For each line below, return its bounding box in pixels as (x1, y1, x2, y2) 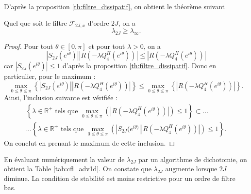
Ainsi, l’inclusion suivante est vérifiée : (4, 92, 118, 103)
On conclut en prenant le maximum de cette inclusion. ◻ (4, 137, 175, 148)
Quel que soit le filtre (4, 17, 67, 28)
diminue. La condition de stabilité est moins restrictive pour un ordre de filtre (4, 173, 235, 183)
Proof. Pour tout (4, 41, 53, 51)
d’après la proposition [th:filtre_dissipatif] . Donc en (62, 60, 217, 71)
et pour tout (88, 41, 125, 51)
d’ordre (87, 17, 109, 28)
